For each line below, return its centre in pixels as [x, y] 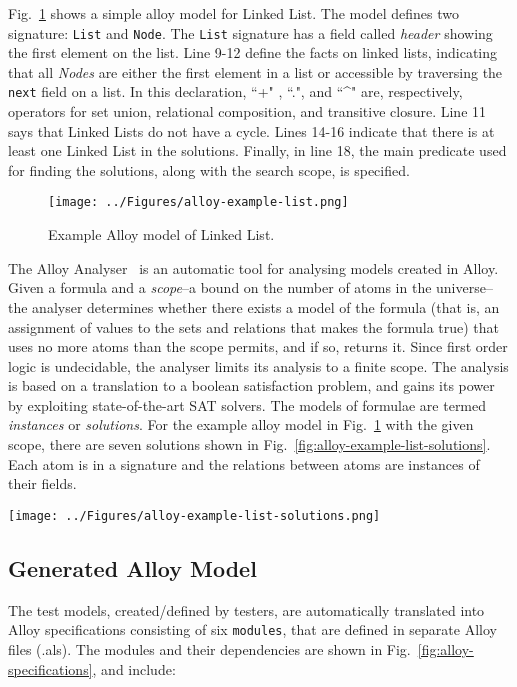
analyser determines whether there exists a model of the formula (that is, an [266, 306]
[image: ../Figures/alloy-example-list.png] [198, 202]
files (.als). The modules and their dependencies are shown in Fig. [209, 648]
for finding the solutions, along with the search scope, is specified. [209, 169]
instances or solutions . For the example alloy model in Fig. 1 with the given [241, 424]
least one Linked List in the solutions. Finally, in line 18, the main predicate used [257, 150]
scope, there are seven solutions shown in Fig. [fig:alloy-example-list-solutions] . [249, 444]
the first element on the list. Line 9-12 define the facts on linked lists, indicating [253, 52]
